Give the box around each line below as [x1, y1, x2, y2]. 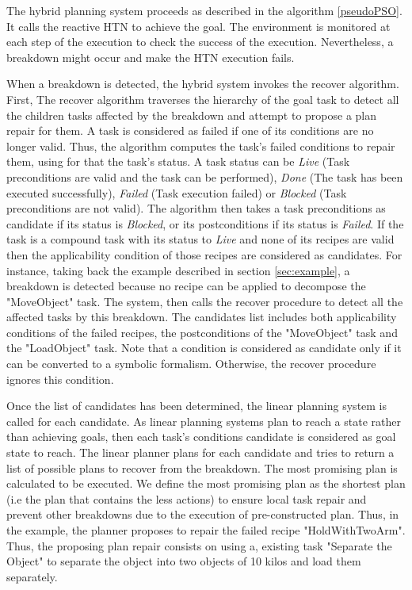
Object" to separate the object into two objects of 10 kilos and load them [6, 553, 361, 569]
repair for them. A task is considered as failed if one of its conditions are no [6, 122, 374, 139]
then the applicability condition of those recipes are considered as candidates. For [6, 246, 402, 262]
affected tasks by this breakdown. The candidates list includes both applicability [6, 308, 397, 325]
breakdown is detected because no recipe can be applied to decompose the [6, 278, 366, 294]
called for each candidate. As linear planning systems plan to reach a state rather [6, 412, 401, 429]
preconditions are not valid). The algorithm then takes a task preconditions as [6, 200, 386, 216]
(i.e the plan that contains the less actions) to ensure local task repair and [6, 490, 367, 507]
